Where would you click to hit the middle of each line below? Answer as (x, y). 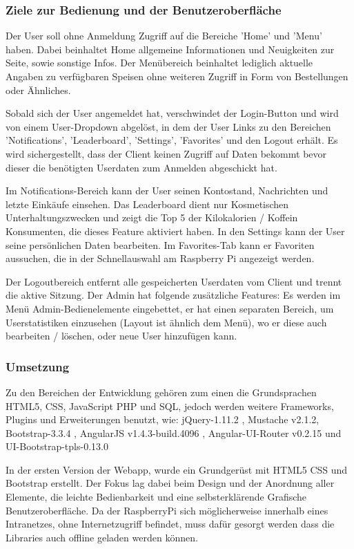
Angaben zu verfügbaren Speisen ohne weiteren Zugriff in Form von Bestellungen (177, 76)
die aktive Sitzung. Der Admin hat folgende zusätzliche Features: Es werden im (173, 295)
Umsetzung (38, 366)
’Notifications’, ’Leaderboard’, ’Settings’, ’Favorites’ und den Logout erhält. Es (172, 140)
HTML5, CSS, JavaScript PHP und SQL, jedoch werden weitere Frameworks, (170, 406)
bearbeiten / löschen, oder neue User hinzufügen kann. (121, 336)
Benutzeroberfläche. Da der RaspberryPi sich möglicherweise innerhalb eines (167, 510)
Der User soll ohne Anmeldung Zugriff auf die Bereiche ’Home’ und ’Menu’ (164, 36)
